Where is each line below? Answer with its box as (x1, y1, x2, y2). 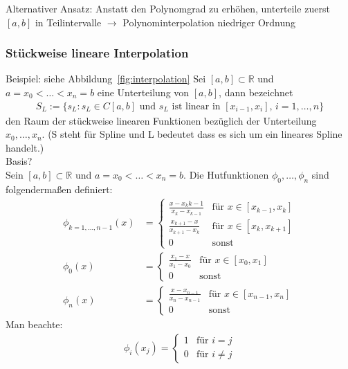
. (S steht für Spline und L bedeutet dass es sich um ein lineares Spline (42, 127, 342, 141)
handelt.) (6, 140, 44, 154)
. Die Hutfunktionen (183, 168, 269, 181)
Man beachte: (6, 317, 63, 332)
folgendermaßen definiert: (6, 181, 113, 196)
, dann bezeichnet (219, 85, 293, 99)
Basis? (6, 154, 33, 168)
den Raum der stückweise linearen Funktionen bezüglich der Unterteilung (6, 113, 317, 127)
